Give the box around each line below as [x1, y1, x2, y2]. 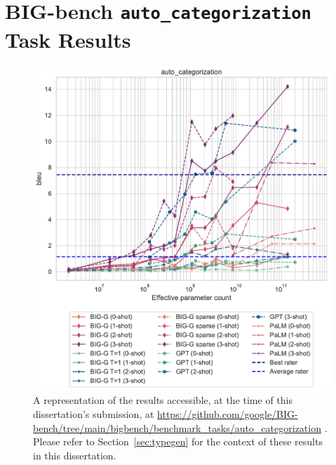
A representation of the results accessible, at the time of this [33, 393, 293, 407]
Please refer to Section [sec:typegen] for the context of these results [33, 434, 323, 449]
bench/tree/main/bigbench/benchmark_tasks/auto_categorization [33, 420, 321, 435]
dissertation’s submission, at [33, 407, 154, 421]
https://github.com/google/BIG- [157, 407, 298, 421]
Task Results [5, 25, 131, 53]
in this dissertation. [33, 447, 116, 462]
